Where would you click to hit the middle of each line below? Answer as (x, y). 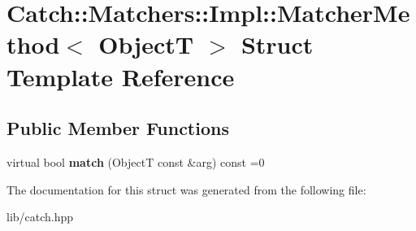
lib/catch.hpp (40, 217)
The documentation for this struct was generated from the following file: (186, 189)
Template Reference (121, 76)
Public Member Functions (118, 128)
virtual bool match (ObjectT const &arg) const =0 (136, 161)
